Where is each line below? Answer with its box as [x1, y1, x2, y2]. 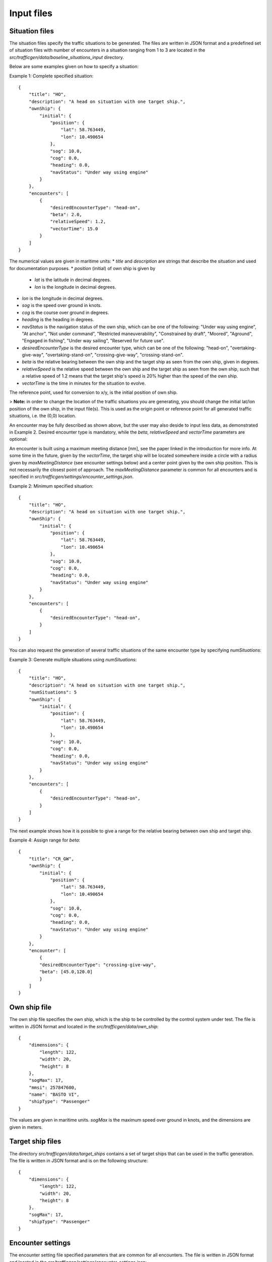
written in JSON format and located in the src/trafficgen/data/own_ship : [9, 1023, 159, 1029]
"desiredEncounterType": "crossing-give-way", [39, 962, 157, 968]
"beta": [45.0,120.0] [39, 969, 93, 975]
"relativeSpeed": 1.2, [50, 219, 106, 225]
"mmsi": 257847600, [28, 1084, 77, 1090]
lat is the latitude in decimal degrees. [34, 277, 111, 283]
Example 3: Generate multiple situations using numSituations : [9, 656, 137, 662]
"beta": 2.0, [50, 212, 83, 218]
